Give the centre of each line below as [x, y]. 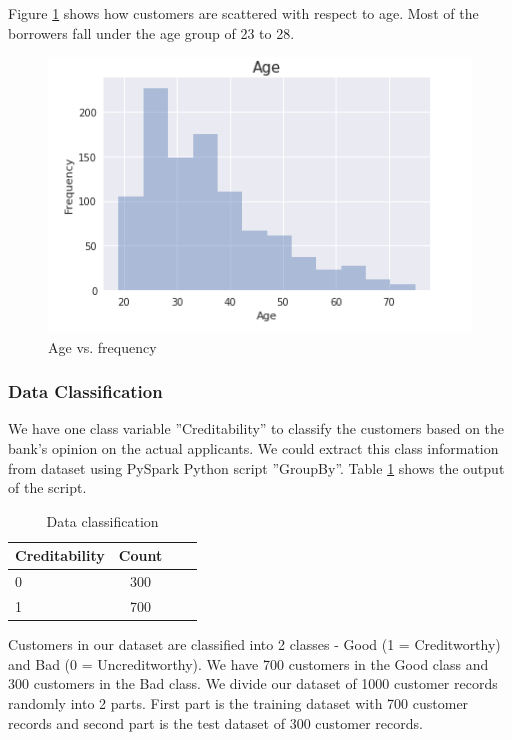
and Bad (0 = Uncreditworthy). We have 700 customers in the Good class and [248, 663]
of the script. [47, 487]
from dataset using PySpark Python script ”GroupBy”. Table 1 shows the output [256, 467]
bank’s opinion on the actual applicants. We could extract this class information [253, 448]
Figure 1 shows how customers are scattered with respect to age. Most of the [243, 13]
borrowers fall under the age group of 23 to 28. [151, 32]
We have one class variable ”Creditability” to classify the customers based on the [256, 428]
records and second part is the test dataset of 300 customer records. [215, 722]
